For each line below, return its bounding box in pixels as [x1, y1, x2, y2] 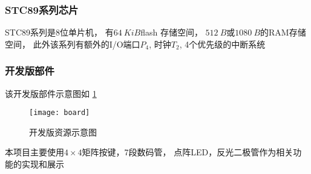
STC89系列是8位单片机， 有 [5, 26, 114, 39]
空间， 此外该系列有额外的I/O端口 [5, 37, 140, 50]
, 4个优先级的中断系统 [179, 37, 266, 50]
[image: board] [29, 108, 90, 117]
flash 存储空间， [140, 26, 203, 39]
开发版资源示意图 [29, 125, 97, 138]
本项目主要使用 [5, 146, 64, 158]
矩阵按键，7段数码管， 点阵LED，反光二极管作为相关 [82, 146, 293, 158]
